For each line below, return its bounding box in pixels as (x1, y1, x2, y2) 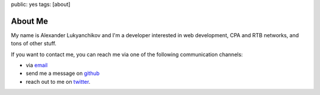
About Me (11, 16, 49, 26)
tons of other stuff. (11, 40, 56, 47)
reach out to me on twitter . (25, 78, 91, 85)
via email (25, 62, 48, 69)
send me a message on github (25, 70, 100, 77)
